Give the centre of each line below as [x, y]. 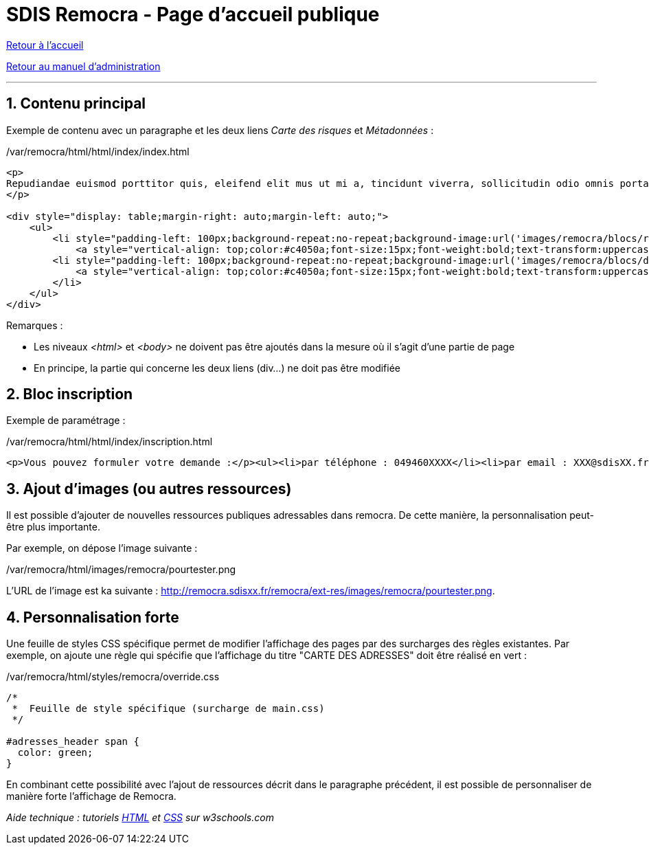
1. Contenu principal [76, 104]
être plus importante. [53, 527]
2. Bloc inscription [70, 394]
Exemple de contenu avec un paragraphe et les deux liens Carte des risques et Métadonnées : [220, 130]
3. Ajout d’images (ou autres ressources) [149, 489]
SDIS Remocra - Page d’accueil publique [193, 14]
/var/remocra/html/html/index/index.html [98, 151]
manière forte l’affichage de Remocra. [91, 796]
